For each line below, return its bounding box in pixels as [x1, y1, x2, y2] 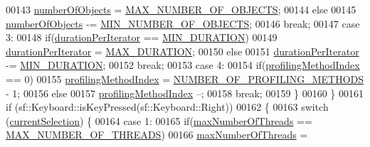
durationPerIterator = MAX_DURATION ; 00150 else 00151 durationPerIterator [6, 43, 359, 58]
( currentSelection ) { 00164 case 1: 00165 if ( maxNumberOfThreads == [6, 113, 312, 128]
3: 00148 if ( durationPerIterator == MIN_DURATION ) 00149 [6, 30, 277, 45]
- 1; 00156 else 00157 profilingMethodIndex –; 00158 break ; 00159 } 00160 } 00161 [6, 85, 364, 100]
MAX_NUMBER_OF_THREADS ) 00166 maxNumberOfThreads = [6, 127, 308, 142]
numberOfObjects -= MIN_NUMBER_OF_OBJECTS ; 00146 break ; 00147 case [6, 16, 360, 31]
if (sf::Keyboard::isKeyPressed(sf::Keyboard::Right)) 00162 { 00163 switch [6, 99, 329, 114]
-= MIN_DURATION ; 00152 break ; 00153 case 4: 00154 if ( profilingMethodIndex [6, 58, 360, 72]
